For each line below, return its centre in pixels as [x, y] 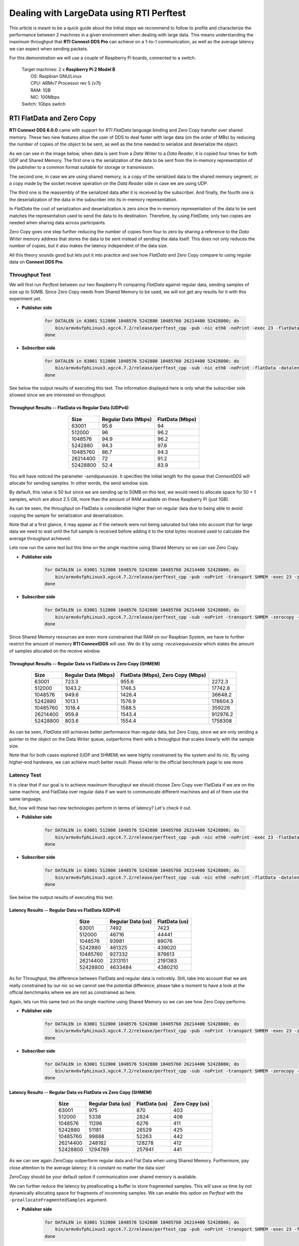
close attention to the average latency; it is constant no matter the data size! [87, 1168]
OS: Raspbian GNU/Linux [56, 76]
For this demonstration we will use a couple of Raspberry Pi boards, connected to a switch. [103, 58]
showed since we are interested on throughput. [58, 395]
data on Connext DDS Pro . [37, 262]
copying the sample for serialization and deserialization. [67, 515]
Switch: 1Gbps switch [44, 104]
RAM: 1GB [41, 90]
